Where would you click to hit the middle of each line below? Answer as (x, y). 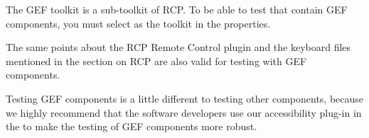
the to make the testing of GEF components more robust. (132, 126)
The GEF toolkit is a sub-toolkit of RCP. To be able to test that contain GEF (177, 9)
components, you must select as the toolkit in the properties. (138, 23)
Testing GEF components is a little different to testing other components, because (185, 98)
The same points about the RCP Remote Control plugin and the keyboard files (178, 47)
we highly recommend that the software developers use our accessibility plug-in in (184, 112)
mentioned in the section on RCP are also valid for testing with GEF (156, 61)
